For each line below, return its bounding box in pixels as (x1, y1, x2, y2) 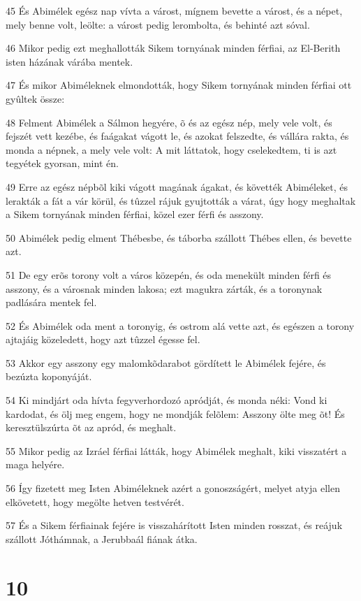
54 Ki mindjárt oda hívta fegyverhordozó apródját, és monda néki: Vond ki (6, 393, 327, 407)
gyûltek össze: (6, 91, 65, 106)
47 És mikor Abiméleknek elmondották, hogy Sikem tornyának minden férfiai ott (6, 78, 352, 92)
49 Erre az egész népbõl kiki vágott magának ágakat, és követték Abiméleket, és (6, 179, 348, 194)
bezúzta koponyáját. (6, 369, 92, 384)
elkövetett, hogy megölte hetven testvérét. (6, 494, 184, 509)
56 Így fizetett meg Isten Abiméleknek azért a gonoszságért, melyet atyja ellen (6, 481, 340, 495)
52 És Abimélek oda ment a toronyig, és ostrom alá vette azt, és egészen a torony (6, 318, 355, 333)
